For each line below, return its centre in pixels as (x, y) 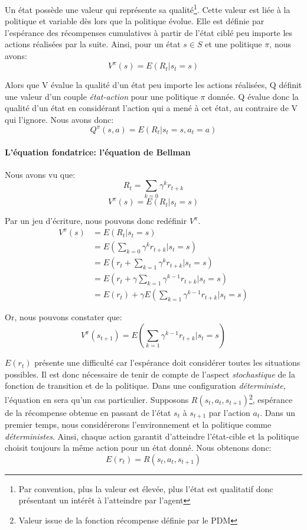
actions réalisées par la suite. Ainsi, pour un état (93, 44)
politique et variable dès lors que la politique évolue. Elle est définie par (135, 21)
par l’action (229, 412)
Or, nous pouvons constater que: (63, 317)
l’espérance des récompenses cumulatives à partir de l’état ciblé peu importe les (149, 32)
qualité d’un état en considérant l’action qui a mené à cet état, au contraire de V (151, 108)
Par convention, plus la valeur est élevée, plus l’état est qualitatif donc (146, 488)
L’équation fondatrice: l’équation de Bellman (98, 152)
